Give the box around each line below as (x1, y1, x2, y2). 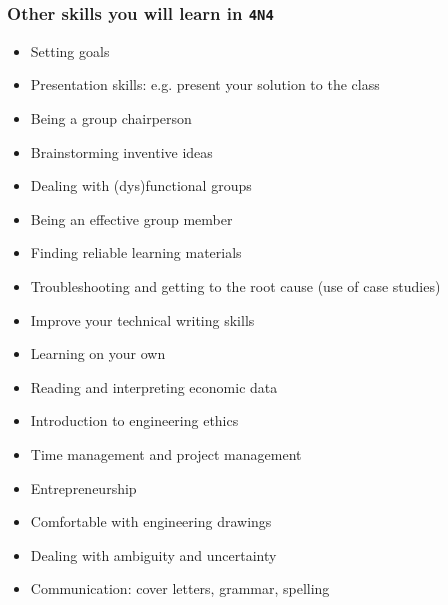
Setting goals (30, 40, 110, 61)
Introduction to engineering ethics (30, 410, 239, 431)
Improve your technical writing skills (30, 309, 255, 330)
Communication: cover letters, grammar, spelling (30, 578, 330, 599)
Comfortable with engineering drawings (30, 511, 272, 532)
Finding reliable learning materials (30, 242, 242, 263)
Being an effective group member (30, 208, 233, 229)
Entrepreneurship (30, 477, 137, 498)
